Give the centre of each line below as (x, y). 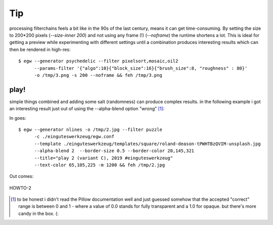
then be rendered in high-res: (40, 49)
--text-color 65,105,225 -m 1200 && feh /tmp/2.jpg (100, 165)
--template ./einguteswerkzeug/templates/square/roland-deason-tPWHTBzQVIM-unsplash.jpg (148, 144)
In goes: (18, 118)
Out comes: (21, 176)
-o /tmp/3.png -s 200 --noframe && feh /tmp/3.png (98, 75)
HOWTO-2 (20, 188)
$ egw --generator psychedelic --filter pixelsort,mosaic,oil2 (98, 61)
